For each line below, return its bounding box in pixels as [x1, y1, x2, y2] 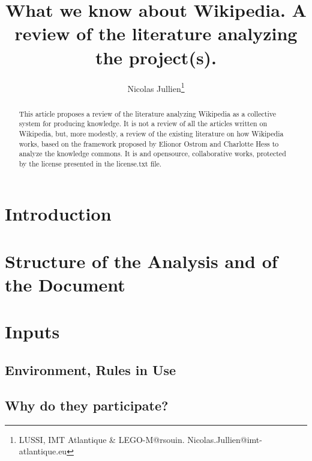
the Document [5, 272, 125, 297]
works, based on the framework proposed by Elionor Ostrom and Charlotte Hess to [19, 138, 279, 148]
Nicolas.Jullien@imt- [187, 433, 262, 445]
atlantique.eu [19, 445, 67, 457]
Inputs [5, 319, 60, 344]
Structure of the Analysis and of [5, 248, 278, 273]
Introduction [5, 201, 112, 226]
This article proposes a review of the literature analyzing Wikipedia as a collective [19, 108, 276, 118]
